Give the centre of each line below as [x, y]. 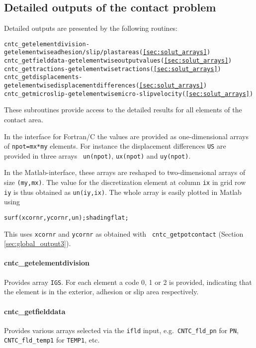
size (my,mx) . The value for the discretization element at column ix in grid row [125, 182]
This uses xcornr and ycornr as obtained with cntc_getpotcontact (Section [124, 233]
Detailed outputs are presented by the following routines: [91, 28]
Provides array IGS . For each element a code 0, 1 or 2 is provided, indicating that [128, 282]
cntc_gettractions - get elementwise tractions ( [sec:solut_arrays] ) [113, 69]
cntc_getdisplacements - [43, 77]
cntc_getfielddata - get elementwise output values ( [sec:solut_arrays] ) [118, 61]
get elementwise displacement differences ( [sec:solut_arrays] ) [106, 86]
